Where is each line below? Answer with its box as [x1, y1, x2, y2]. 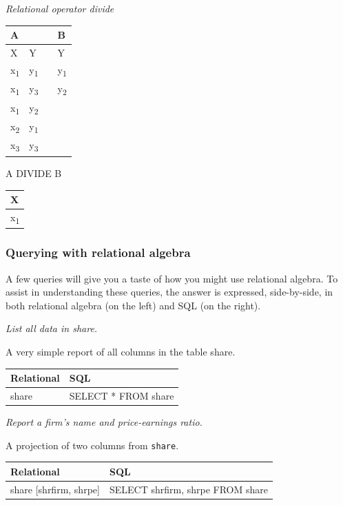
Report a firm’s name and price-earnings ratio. [6, 415, 202, 429]
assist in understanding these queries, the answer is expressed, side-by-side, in [6, 285, 333, 299]
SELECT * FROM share [69, 389, 174, 402]
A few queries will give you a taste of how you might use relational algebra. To [6, 271, 338, 285]
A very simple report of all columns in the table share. [6, 344, 236, 359]
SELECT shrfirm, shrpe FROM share [109, 482, 269, 496]
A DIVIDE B [6, 165, 62, 180]
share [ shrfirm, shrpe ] [10, 482, 100, 496]
